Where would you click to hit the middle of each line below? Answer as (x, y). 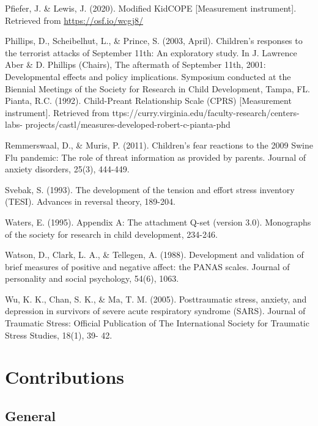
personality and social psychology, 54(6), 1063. (92, 278)
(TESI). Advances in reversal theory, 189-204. (90, 201)
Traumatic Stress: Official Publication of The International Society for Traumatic (157, 323)
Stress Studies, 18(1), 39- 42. (59, 335)
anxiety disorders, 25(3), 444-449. (67, 169)
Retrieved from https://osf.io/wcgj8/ (74, 20)
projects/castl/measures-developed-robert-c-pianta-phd (128, 124)
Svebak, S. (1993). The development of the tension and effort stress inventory (150, 189)
